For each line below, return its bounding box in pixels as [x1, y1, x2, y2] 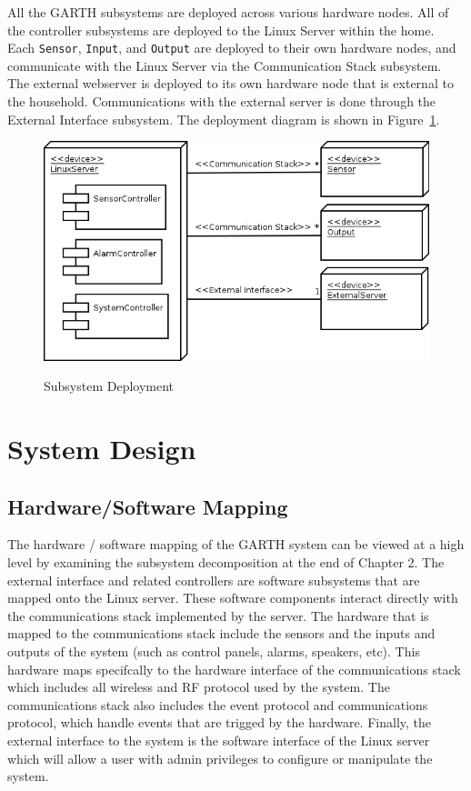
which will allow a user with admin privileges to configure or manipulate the [7, 748, 433, 767]
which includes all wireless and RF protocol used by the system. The [7, 677, 390, 696]
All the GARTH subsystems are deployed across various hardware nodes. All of [7, 3, 449, 21]
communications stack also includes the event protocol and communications [7, 695, 428, 714]
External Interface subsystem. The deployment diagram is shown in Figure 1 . [7, 109, 440, 128]
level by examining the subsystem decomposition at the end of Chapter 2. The [7, 552, 445, 571]
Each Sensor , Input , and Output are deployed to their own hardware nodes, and [7, 38, 456, 57]
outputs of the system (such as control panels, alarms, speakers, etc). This [7, 641, 420, 660]
